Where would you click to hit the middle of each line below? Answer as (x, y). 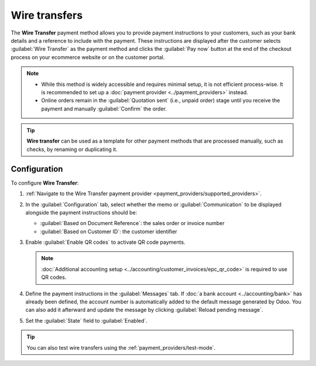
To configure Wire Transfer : (45, 183)
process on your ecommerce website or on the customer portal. (88, 57)
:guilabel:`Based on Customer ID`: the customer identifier (109, 232)
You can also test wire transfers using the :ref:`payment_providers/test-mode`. (121, 347)
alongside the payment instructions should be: (81, 212)
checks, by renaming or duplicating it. (72, 149)
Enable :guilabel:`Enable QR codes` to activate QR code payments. (105, 242)
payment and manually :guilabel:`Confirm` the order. (104, 109)
